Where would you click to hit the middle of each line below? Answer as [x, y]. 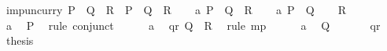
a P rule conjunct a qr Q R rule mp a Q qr [193, 25]
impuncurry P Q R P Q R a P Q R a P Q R [176, 9]
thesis [20, 40]
